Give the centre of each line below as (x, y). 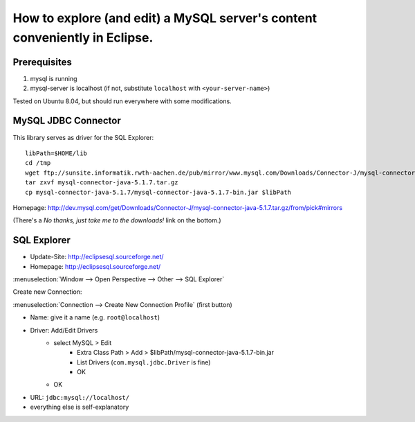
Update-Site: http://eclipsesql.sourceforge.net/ (97, 257)
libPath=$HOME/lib (56, 153)
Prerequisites (42, 62)
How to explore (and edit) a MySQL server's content (165, 18)
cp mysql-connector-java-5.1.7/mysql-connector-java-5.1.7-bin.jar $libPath (158, 192)
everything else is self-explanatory (80, 407)
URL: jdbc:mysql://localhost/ (80, 397)
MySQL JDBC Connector (67, 121)
